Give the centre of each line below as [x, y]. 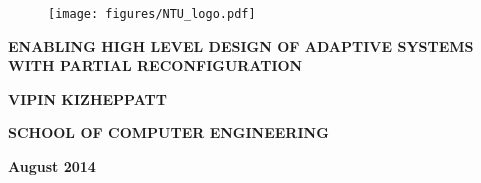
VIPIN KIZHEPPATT [87, 98]
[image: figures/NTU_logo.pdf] [152, 14]
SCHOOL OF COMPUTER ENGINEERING [168, 132]
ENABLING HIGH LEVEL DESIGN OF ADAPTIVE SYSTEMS [241, 45]
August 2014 [52, 166]
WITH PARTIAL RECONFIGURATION [155, 65]
